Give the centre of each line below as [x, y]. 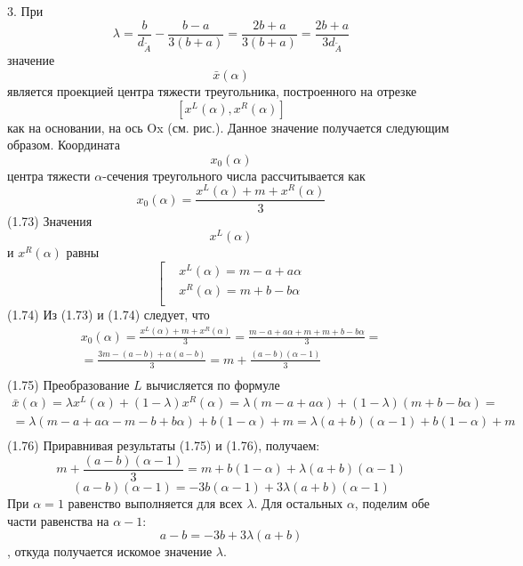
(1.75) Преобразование [68, 384]
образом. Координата [64, 145]
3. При [25, 11]
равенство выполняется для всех [155, 503]
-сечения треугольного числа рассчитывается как [234, 175]
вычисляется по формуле [213, 384]
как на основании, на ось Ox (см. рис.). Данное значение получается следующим [228, 127]
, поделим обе [392, 503]
